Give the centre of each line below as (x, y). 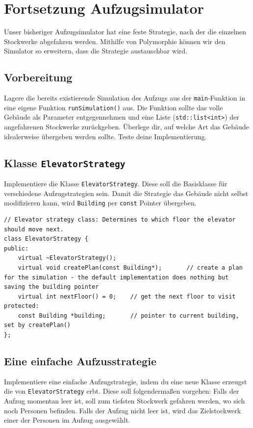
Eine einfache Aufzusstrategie (80, 361)
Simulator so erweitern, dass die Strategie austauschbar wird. (96, 51)
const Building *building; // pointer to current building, (128, 315)
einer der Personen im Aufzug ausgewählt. (67, 420)
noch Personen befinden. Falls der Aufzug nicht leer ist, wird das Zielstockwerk (123, 410)
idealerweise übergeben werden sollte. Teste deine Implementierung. (105, 136)
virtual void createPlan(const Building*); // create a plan (130, 267)
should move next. (34, 229)
